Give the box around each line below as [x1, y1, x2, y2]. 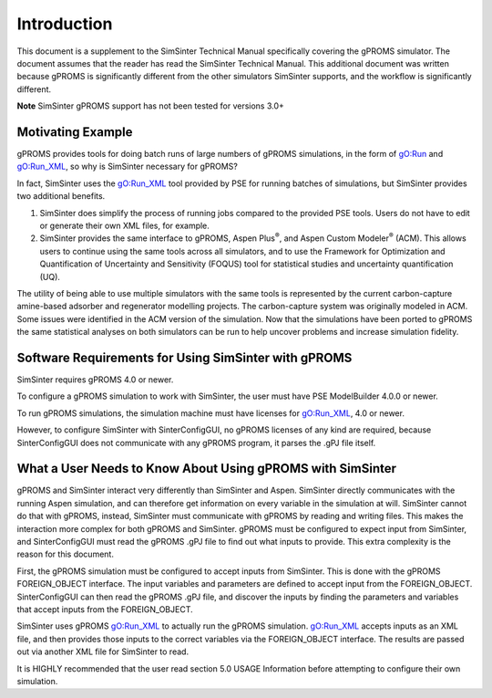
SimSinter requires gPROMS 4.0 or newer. [16, 374, 174, 385]
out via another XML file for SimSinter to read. [16, 646, 190, 657]
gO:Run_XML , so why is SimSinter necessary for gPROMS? [16, 161, 239, 172]
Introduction [16, 14, 113, 34]
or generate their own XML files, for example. [39, 220, 210, 231]
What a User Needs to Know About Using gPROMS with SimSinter [16, 461, 396, 476]
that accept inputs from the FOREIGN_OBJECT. [16, 603, 193, 615]
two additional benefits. [16, 191, 106, 202]
